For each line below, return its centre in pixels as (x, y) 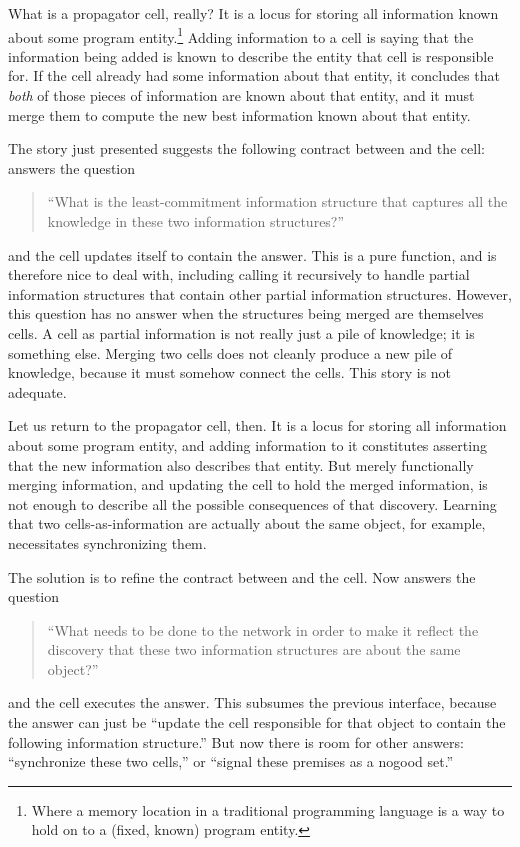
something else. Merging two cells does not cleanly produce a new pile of (230, 352)
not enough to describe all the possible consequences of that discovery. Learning (252, 503)
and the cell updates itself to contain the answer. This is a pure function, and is (252, 254)
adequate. (37, 391)
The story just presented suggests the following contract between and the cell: (246, 148)
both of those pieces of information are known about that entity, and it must (241, 95)
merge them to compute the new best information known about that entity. (239, 114)
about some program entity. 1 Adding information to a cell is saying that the (241, 35)
